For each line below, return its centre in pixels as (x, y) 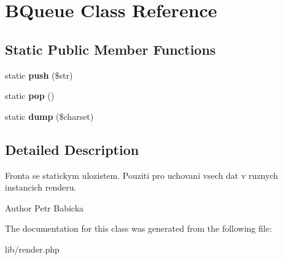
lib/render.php (32, 249)
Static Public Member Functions (110, 49)
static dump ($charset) (49, 116)
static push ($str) (39, 75)
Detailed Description (72, 149)
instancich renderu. (41, 187)
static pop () (30, 96)
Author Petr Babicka (45, 207)
